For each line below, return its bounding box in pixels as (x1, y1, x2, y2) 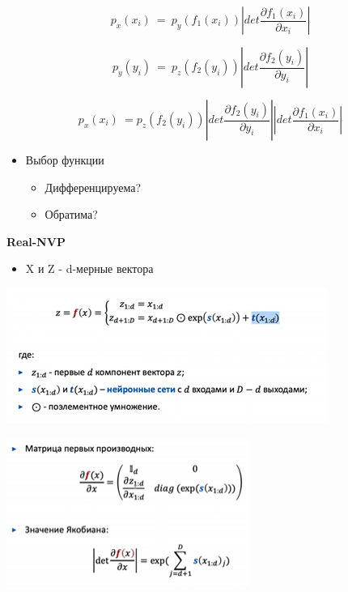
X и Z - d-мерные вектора (25, 260, 154, 277)
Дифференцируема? (45, 178, 142, 195)
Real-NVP (6, 232, 66, 249)
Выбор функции (25, 151, 104, 168)
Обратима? (45, 206, 98, 223)
